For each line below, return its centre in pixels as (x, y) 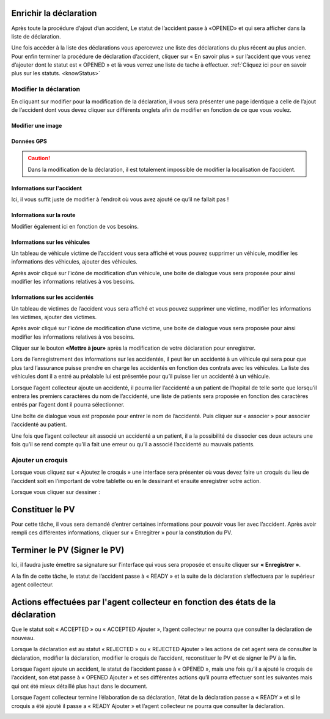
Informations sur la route (43, 215)
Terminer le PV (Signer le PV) (68, 550)
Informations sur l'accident (47, 188)
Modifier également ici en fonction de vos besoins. (75, 226)
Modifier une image (37, 126)
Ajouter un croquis (40, 460)
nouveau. (23, 638)
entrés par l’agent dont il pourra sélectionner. (68, 405)
